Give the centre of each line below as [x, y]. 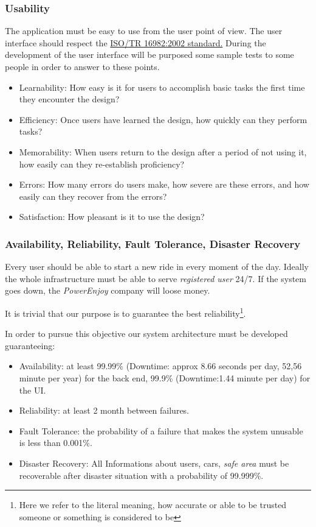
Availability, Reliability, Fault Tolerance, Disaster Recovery [153, 243]
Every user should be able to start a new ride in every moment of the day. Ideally [157, 267]
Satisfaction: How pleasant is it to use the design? [112, 217]
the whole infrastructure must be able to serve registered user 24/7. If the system [156, 278]
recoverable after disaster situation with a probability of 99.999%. [141, 475]
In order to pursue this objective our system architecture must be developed [146, 334]
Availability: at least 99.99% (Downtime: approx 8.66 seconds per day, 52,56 [160, 366]
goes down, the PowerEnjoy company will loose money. [108, 290]
